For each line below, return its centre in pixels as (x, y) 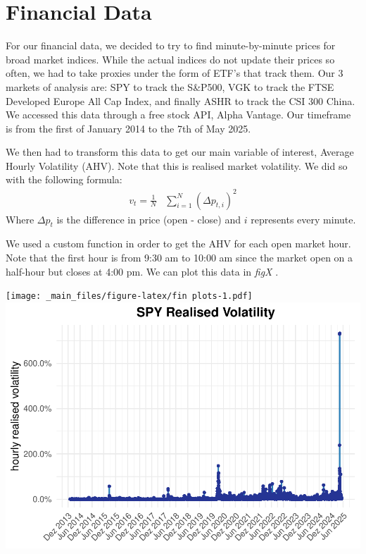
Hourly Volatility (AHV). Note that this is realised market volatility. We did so (177, 165)
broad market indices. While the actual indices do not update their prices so (170, 59)
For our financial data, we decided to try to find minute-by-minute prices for (171, 45)
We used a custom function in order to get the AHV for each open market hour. (178, 244)
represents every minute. (303, 219)
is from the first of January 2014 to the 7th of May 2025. (128, 128)
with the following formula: (64, 179)
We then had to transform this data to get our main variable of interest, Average (180, 152)
